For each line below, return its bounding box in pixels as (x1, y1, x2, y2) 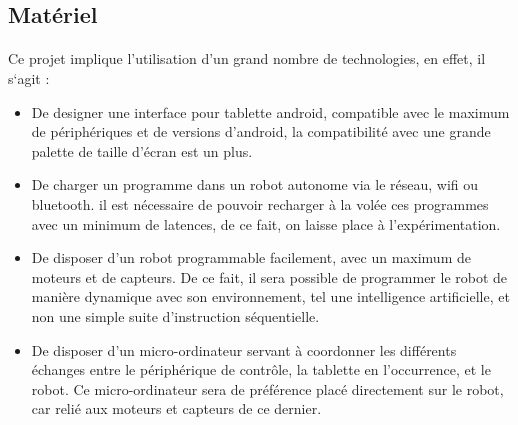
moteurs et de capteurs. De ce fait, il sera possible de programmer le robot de (31, 266, 508, 287)
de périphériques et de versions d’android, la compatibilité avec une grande (31, 121, 491, 142)
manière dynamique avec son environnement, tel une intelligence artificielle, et (31, 286, 510, 307)
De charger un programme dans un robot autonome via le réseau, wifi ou (31, 174, 479, 195)
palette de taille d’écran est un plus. (31, 140, 253, 161)
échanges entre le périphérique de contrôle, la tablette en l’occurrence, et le (31, 359, 491, 380)
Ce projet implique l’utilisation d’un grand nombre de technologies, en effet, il (8, 48, 486, 69)
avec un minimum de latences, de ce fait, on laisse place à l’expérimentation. (31, 213, 501, 234)
